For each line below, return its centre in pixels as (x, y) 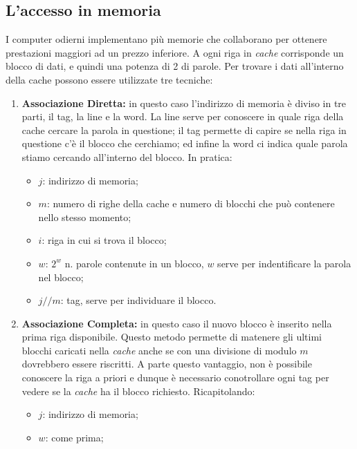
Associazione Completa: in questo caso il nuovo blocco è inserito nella (177, 323)
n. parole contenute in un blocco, (134, 263)
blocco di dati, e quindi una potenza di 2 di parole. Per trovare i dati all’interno (175, 66)
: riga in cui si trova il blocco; (104, 240)
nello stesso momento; (85, 217)
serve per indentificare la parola (284, 263)
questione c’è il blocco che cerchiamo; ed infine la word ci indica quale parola (185, 143)
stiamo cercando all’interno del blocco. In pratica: (127, 156)
